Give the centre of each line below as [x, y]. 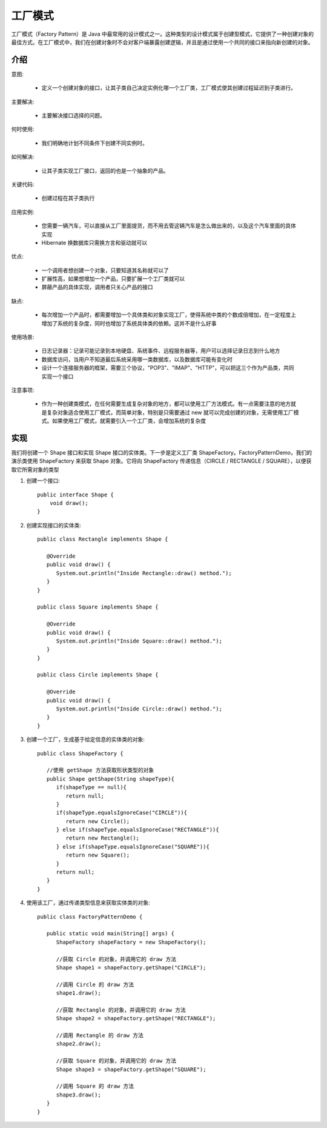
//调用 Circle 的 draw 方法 [95, 984]
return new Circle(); [98, 821]
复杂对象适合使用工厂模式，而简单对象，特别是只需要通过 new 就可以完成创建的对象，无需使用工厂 [170, 412]
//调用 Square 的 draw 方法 [95, 1086]
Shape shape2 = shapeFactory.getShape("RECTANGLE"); [136, 1019]
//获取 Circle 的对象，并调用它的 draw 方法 [116, 959]
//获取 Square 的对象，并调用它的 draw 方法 [116, 1061]
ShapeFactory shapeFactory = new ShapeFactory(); [131, 942]
